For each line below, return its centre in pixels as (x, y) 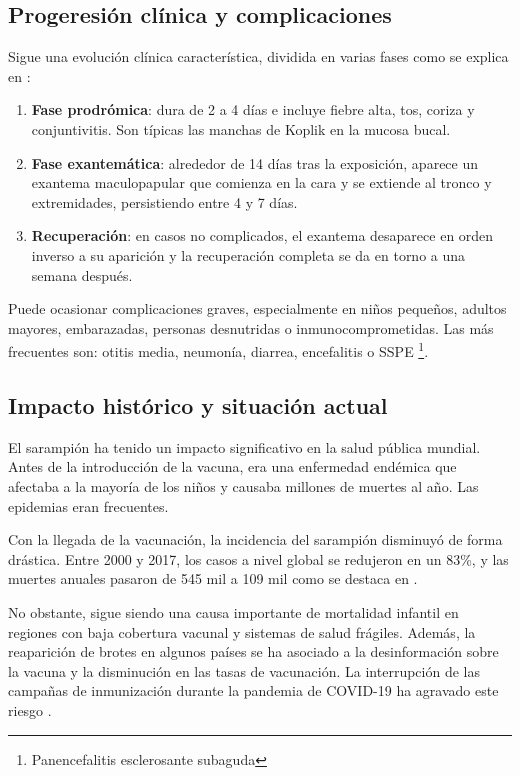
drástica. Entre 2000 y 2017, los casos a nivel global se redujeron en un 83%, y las (258, 558)
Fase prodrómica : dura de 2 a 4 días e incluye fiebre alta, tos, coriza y (253, 109)
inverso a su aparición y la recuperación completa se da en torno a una (248, 254)
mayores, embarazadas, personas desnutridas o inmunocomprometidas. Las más (251, 327)
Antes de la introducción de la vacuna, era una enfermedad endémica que (232, 466)
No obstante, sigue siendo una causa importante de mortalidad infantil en (233, 611)
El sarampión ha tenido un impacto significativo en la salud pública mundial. (244, 446)
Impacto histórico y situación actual (198, 404)
